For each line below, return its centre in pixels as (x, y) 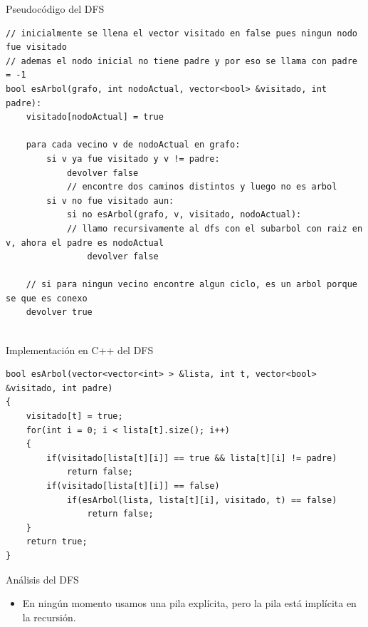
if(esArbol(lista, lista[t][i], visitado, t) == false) (202, 500)
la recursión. (49, 617)
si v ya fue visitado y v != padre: (133, 159)
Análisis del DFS (42, 579)
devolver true (59, 312)
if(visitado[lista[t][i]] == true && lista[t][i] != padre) (192, 458)
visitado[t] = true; (74, 416)
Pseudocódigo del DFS (55, 9)
